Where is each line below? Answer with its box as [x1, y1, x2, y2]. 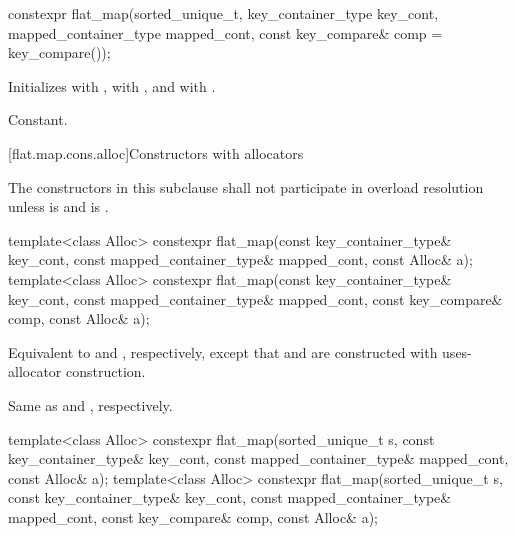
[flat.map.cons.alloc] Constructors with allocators [8, 142, 304, 163]
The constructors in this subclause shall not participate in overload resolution [8, 176, 484, 197]
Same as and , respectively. [8, 394, 173, 415]
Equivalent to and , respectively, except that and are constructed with [8, 341, 438, 362]
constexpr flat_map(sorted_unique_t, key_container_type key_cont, [8, 3, 439, 23]
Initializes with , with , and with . [8, 75, 216, 96]
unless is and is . [8, 196, 109, 217]
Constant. [8, 109, 68, 130]
